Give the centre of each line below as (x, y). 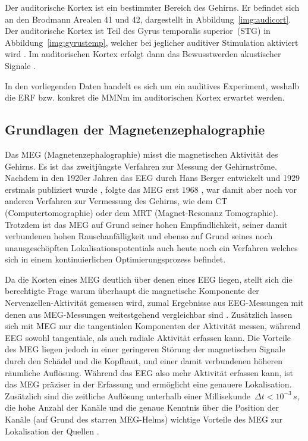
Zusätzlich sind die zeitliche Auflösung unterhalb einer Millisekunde (128, 395)
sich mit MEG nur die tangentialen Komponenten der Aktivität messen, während (153, 326)
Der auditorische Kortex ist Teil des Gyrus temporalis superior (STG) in (138, 31)
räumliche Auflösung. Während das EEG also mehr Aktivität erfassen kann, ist (149, 372)
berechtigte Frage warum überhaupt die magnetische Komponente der (132, 291)
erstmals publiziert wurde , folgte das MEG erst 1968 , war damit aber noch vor (151, 189)
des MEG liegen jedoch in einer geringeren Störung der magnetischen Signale (145, 349)
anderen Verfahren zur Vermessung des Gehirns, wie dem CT (116, 201)
